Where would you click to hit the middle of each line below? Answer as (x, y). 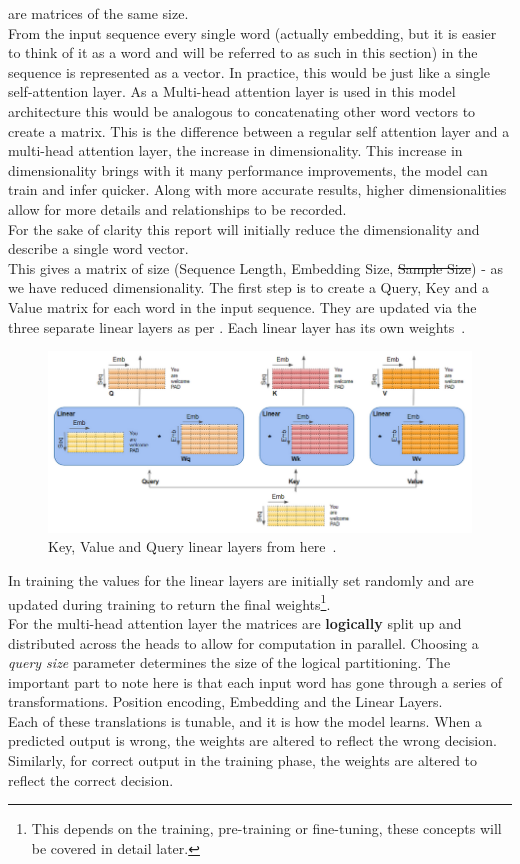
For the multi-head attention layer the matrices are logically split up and (235, 622)
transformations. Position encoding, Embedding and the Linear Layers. (225, 701)
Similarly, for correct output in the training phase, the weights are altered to (243, 760)
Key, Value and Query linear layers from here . (192, 546)
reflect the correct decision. (91, 779)
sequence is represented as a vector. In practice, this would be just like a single (249, 71)
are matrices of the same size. (98, 13)
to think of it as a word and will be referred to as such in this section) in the (243, 52)
